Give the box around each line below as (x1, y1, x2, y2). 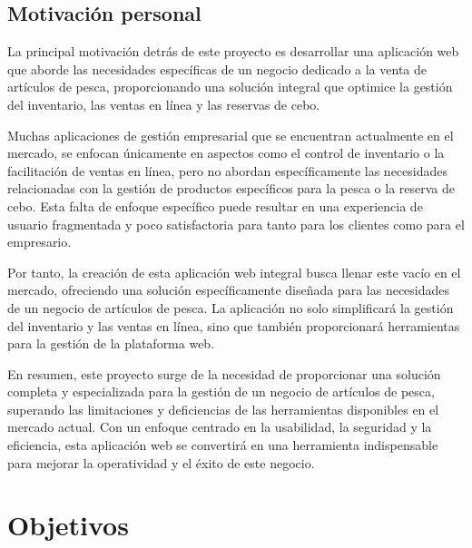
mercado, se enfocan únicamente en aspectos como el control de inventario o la (7, 143, 445, 162)
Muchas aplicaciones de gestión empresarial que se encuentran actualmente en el (7, 125, 454, 144)
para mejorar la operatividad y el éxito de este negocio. (7, 453, 315, 472)
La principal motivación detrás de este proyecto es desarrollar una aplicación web (7, 42, 459, 61)
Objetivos (7, 506, 129, 543)
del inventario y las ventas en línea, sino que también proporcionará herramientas (7, 316, 460, 335)
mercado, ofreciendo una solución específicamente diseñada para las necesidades (7, 280, 450, 299)
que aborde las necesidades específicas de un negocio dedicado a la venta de (7, 59, 427, 78)
